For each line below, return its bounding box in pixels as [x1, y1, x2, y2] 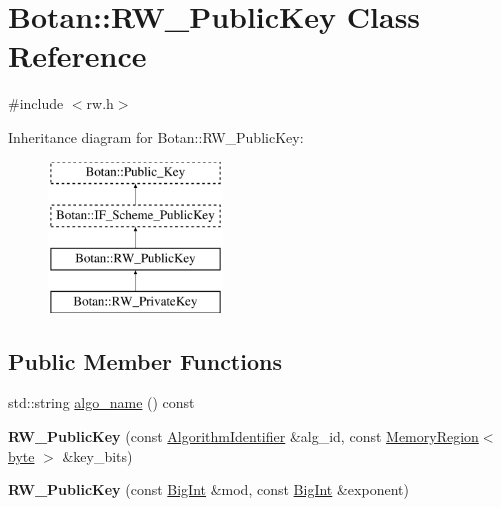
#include [8, 93, 64, 114]
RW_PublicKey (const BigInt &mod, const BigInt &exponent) [8, 479, 409, 500]
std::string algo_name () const [8, 392, 195, 413]
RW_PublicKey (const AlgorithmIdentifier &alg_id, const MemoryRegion [8, 426, 479, 447]
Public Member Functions [8, 345, 282, 376]
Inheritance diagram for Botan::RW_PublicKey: [8, 126, 304, 147]
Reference [8, 35, 147, 76]
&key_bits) [62, 445, 133, 466]
